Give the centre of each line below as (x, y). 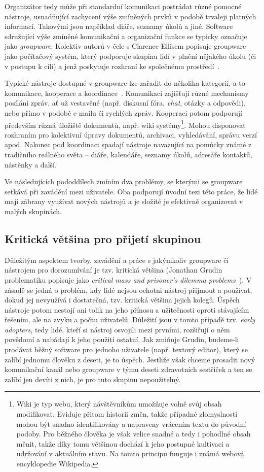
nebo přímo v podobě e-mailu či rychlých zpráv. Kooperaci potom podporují (123, 112)
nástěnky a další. (31, 164)
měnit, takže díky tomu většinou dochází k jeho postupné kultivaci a (123, 443)
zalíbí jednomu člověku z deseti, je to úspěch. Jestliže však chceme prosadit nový (130, 359)
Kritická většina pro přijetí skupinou (103, 238)
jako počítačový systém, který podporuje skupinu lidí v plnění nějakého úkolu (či (130, 56)
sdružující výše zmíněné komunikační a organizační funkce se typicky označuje (126, 36)
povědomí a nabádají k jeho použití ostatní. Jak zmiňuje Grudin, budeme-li (122, 339)
